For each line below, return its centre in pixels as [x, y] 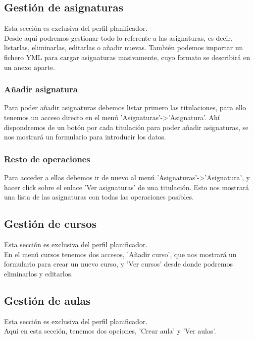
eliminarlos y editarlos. [39, 273]
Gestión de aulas [47, 300]
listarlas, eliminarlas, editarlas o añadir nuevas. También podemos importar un [124, 47]
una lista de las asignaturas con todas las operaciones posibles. [99, 197]
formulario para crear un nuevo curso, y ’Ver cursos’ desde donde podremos [118, 264]
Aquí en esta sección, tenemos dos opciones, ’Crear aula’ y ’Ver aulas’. [110, 331]
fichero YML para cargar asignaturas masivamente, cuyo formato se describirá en [127, 57]
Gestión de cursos [50, 224]
